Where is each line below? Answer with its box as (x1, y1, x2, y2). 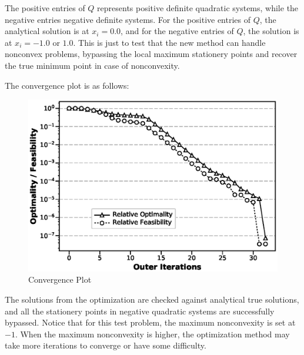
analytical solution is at (5, 25, 89, 37)
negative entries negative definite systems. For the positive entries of (5, 13, 251, 25)
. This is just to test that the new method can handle (73, 36, 266, 48)
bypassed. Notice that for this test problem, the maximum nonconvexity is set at (5, 316, 296, 329)
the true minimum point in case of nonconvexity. (5, 59, 180, 71)
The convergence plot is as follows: (5, 79, 129, 91)
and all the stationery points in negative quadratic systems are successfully (5, 304, 275, 317)
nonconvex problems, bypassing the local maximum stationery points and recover (5, 48, 298, 60)
